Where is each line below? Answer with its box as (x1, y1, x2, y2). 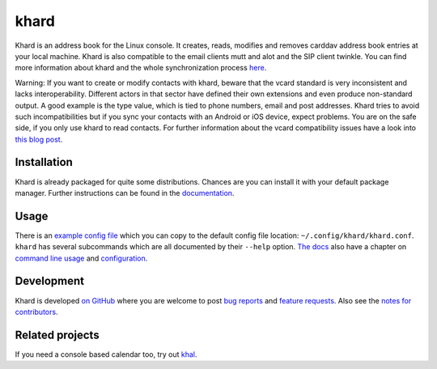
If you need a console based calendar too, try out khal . (15, 349, 197, 359)
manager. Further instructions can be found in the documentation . (15, 188, 235, 197)
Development (15, 274, 85, 288)
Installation (15, 155, 73, 169)
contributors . (15, 307, 58, 316)
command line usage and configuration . (15, 253, 148, 263)
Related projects (15, 328, 100, 341)
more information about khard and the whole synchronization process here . (15, 63, 267, 73)
